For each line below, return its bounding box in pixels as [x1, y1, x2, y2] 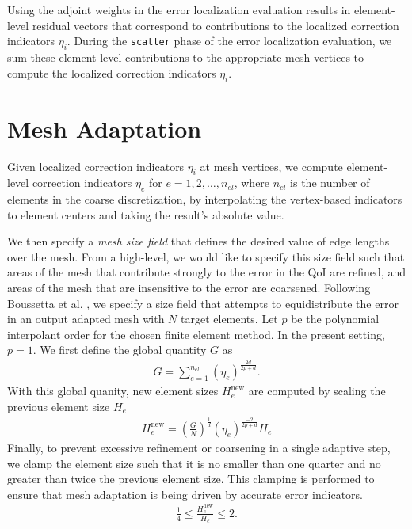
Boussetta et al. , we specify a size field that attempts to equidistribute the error [7, 295, 399, 311]
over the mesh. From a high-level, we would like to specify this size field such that [7, 248, 405, 264]
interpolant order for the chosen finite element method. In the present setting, [7, 325, 385, 342]
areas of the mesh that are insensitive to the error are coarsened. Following [7, 280, 371, 296]
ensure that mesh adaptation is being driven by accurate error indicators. [7, 485, 363, 502]
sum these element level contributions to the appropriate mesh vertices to [7, 48, 364, 65]
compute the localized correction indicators [7, 64, 216, 81]
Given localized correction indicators [7, 158, 185, 174]
